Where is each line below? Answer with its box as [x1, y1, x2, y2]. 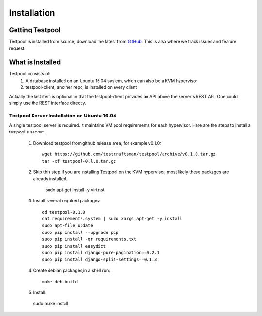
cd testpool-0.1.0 [42, 209, 86, 215]
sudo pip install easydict [42, 243, 106, 249]
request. [9, 45, 26, 51]
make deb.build [42, 279, 78, 284]
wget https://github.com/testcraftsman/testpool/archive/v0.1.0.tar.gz [42, 151, 216, 157]
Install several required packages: [33, 198, 101, 204]
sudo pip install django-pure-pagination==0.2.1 [42, 250, 160, 255]
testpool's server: [9, 129, 44, 135]
